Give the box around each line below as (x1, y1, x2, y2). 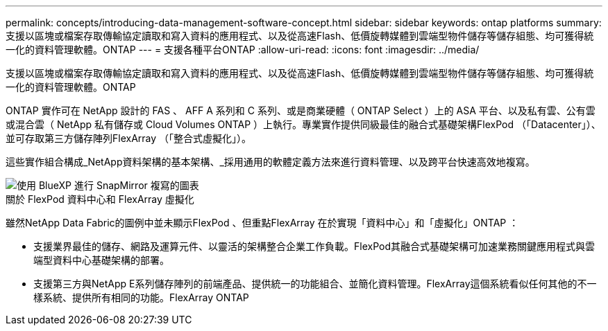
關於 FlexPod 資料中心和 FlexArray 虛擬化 (6, 193, 194, 205)
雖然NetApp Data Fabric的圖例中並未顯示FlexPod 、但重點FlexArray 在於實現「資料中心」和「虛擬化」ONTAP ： (6, 217, 519, 229)
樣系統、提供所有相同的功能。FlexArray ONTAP (33, 292, 249, 303)
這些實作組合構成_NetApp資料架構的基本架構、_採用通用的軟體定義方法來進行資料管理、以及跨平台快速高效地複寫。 (6, 156, 535, 168)
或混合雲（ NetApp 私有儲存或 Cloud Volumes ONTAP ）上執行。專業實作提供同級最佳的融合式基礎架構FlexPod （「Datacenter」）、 (6, 118, 601, 130)
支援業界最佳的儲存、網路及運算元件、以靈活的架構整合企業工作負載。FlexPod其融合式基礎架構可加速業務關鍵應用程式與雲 (33, 240, 595, 252)
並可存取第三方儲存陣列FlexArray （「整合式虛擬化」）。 (6, 132, 252, 144)
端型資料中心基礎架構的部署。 (33, 254, 169, 266)
